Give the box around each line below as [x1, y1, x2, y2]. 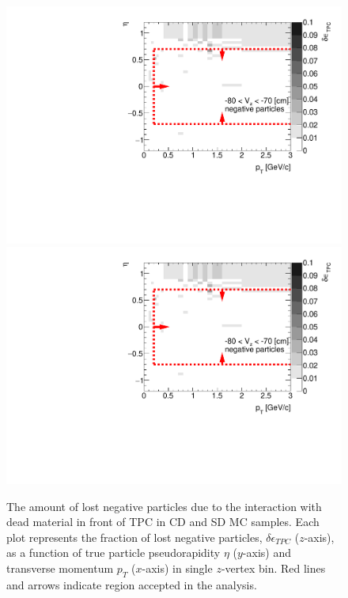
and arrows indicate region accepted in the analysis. [6, 576, 257, 592]
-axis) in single [142, 559, 213, 576]
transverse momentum [6, 559, 114, 576]
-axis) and [242, 544, 291, 561]
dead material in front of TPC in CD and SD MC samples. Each [6, 513, 320, 530]
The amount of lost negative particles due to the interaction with [6, 498, 322, 514]
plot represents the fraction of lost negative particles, [6, 528, 263, 545]
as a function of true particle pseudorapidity [6, 544, 221, 561]
